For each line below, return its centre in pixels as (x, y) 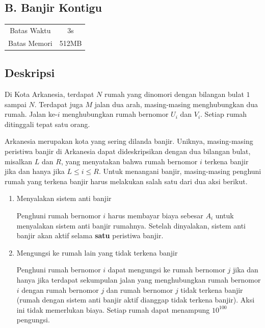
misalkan (19, 161)
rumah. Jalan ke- (31, 114)
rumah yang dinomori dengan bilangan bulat (174, 94)
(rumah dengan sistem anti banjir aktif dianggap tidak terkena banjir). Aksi (136, 300)
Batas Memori (30, 43)
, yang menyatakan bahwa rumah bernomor (129, 161)
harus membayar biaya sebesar (155, 216)
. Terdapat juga (59, 104)
